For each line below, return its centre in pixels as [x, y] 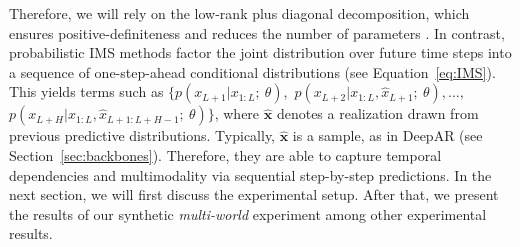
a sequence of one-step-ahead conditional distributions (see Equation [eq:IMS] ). [252, 71]
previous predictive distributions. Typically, [142, 135]
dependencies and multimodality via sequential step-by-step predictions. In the [250, 174]
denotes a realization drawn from [377, 113]
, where [237, 113]
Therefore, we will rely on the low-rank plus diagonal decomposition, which [239, 13]
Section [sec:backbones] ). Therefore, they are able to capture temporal [225, 154]
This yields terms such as [86, 91]
